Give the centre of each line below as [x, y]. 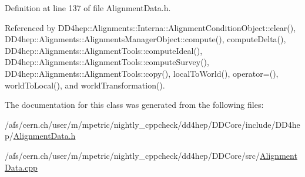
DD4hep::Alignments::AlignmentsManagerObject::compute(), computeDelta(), [145, 39]
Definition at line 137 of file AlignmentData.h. [88, 8]
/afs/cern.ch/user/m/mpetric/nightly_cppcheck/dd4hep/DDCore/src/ [133, 155]
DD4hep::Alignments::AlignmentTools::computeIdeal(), [104, 50]
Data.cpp [21, 167]
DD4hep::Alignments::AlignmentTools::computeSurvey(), [107, 62]
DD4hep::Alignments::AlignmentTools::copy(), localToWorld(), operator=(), [142, 73]
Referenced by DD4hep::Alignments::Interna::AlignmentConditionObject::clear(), [150, 27]
